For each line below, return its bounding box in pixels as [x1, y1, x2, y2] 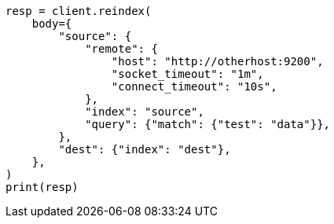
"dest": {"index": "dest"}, [58, 143, 231, 156]
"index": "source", [85, 105, 204, 118]
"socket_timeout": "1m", [111, 68, 264, 80]
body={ [31, 17, 72, 30]
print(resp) [6, 181, 79, 193]
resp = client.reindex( [6, 5, 152, 17]
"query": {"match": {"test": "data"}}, [85, 118, 331, 130]
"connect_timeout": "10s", [111, 80, 277, 93]
